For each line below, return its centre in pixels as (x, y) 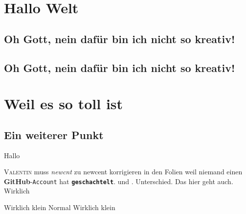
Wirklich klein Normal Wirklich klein (60, 207)
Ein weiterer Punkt (54, 134)
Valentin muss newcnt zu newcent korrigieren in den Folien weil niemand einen (123, 172)
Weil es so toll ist (64, 104)
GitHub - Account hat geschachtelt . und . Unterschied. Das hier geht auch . (119, 181)
